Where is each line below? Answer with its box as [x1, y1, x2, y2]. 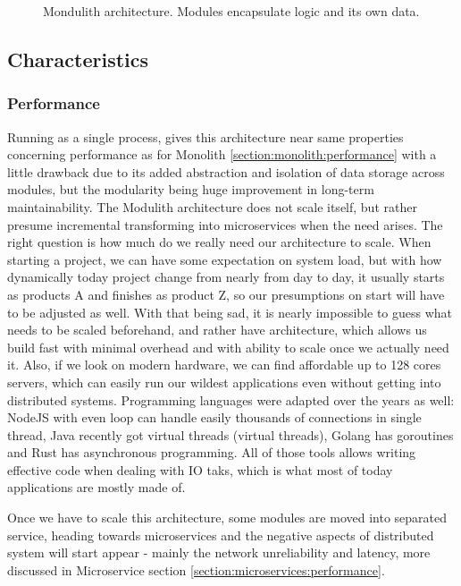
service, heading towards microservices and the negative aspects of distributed [7, 525, 434, 544]
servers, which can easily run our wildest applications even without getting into [7, 372, 441, 391]
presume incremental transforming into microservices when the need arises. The [7, 215, 443, 234]
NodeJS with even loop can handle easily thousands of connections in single [7, 408, 422, 427]
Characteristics [7, 45, 149, 72]
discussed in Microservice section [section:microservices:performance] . [7, 560, 385, 579]
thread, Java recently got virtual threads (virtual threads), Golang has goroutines [7, 425, 454, 444]
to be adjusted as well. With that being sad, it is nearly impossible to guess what [7, 302, 453, 321]
